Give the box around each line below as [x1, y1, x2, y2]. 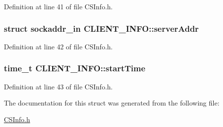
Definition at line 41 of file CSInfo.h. [4, 1, 113, 11]
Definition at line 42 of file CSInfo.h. [4, 41, 113, 51]
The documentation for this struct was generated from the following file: [4, 98, 220, 108]
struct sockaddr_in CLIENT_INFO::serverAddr [4, 22, 199, 34]
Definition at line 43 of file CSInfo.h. [4, 81, 113, 91]
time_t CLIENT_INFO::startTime [4, 62, 146, 74]
